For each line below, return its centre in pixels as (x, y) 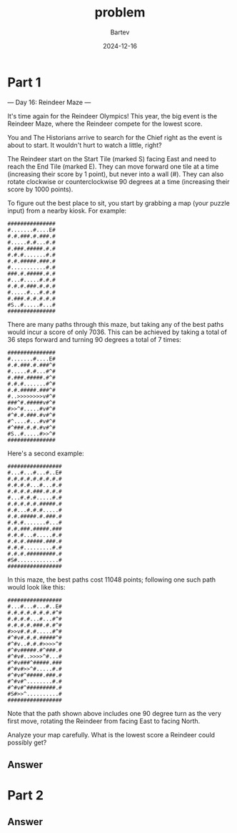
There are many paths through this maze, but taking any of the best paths (116, 324)
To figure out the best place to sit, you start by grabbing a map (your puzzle (118, 203)
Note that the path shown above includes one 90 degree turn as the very (114, 713)
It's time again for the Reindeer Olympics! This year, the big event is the (112, 116)
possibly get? (27, 742)
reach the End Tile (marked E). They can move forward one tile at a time (113, 166)
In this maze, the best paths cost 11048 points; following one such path (112, 580)
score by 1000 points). (40, 189)
